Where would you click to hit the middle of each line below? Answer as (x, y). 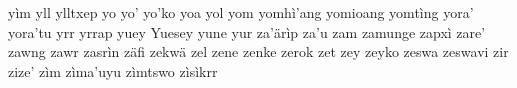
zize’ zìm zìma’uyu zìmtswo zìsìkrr (113, 70)
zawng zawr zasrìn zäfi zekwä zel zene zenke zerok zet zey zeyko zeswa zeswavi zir (258, 51)
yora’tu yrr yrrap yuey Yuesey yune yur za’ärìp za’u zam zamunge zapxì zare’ (247, 31)
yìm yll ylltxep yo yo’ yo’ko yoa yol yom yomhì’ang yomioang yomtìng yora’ (241, 12)
